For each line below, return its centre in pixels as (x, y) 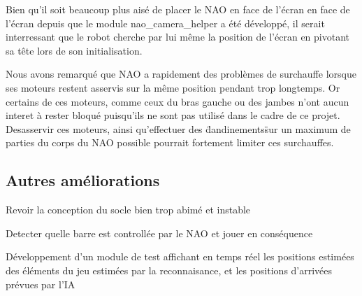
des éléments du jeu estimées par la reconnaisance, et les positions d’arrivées (169, 270)
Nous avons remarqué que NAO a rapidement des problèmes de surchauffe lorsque (181, 74)
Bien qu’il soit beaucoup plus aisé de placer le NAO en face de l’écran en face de (178, 9)
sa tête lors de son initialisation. (74, 50)
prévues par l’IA (41, 284)
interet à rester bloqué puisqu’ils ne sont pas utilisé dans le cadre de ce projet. (173, 115)
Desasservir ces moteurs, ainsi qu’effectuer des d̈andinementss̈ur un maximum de (178, 128)
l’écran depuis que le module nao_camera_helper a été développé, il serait (165, 23)
